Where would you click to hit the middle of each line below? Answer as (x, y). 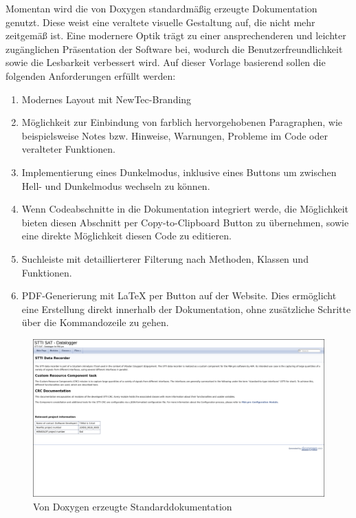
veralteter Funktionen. (68, 149)
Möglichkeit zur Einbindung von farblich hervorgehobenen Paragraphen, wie (182, 122)
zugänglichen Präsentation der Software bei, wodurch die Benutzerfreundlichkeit (174, 48)
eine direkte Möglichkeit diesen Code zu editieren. (126, 236)
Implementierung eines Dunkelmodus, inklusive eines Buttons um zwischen (179, 172)
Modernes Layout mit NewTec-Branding (107, 99)
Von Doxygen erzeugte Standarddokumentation (133, 506)
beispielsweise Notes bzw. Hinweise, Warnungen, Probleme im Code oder (175, 135)
